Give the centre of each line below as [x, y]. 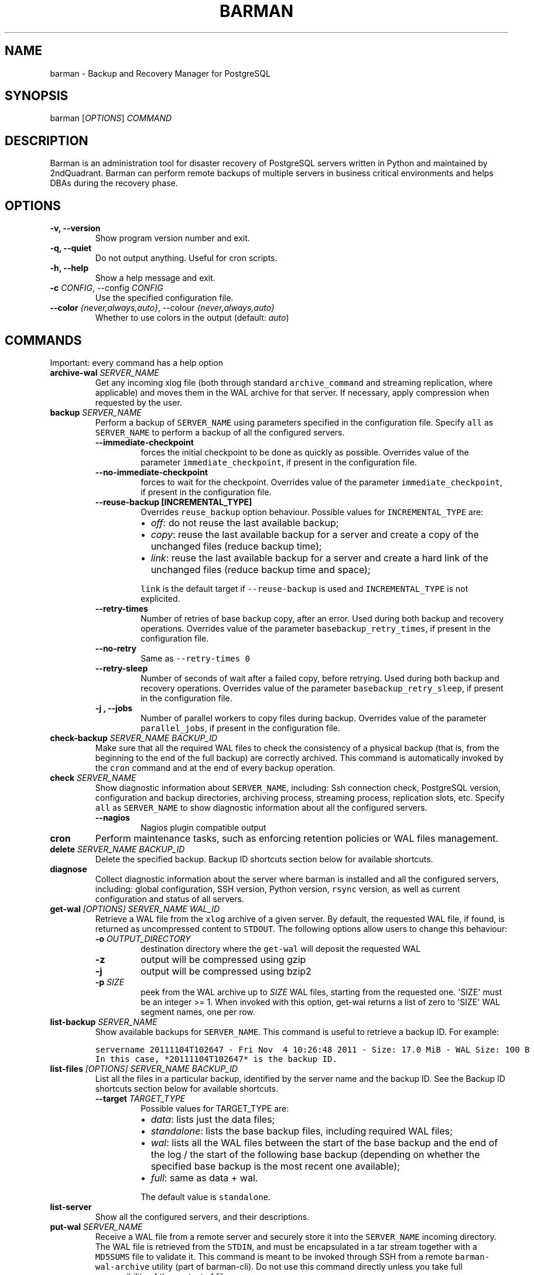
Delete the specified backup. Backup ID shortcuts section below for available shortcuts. [264, 859]
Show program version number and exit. [172, 238]
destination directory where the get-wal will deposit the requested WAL [281, 948]
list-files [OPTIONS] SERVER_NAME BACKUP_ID [144, 1068]
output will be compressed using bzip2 [226, 971]
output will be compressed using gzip [223, 959]
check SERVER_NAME [93, 777]
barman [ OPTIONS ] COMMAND [111, 118]
